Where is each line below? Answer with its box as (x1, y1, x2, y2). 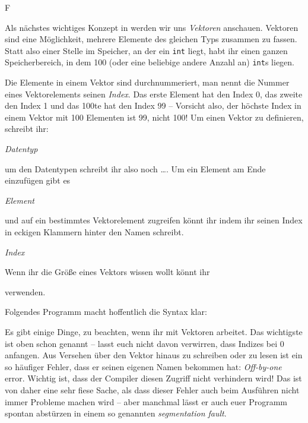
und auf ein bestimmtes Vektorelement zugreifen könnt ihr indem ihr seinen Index (5, 214, 303, 226)
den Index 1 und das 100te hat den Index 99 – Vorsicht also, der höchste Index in (5, 99, 301, 112)
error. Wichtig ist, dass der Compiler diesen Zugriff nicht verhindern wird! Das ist (5, 372, 302, 384)
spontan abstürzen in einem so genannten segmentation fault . (5, 407, 227, 419)
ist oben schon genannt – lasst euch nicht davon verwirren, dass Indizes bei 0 (5, 337, 284, 349)
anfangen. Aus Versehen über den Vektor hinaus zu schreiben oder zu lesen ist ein (5, 349, 303, 361)
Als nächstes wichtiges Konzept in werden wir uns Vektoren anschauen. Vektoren (5, 21, 299, 33)
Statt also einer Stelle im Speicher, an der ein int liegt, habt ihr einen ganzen (5, 44, 288, 56)
